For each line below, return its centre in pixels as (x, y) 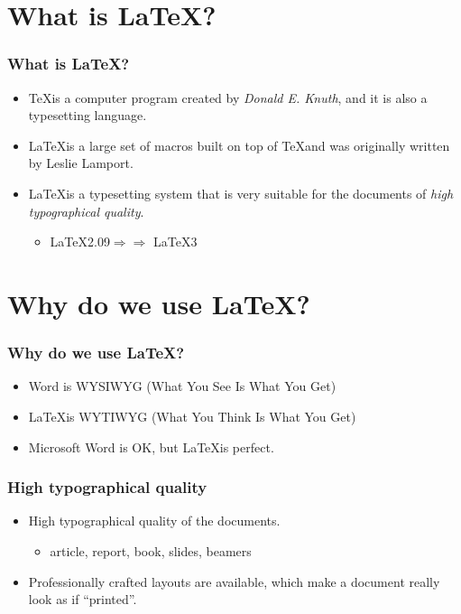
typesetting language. (88, 115)
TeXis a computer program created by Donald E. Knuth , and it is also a (228, 97)
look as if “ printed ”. (83, 599)
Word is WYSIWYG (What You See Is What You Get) (182, 386)
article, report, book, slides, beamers (151, 550)
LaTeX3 (175, 242)
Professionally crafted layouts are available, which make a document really (234, 581)
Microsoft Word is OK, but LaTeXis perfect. (151, 447)
